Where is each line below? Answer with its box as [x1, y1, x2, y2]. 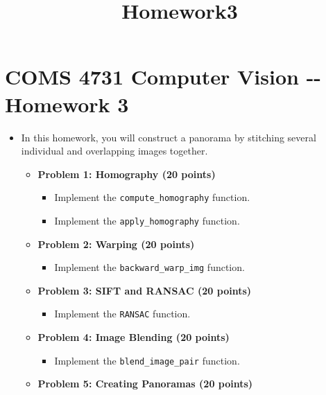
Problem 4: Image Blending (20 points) [37, 330, 230, 344]
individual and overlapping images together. [21, 143, 208, 158]
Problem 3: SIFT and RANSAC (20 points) [37, 283, 252, 297]
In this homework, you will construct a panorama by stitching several [21, 130, 316, 144]
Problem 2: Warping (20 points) [37, 236, 195, 251]
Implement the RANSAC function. [54, 306, 191, 321]
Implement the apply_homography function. [54, 213, 240, 227]
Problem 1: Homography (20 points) [37, 166, 216, 181]
